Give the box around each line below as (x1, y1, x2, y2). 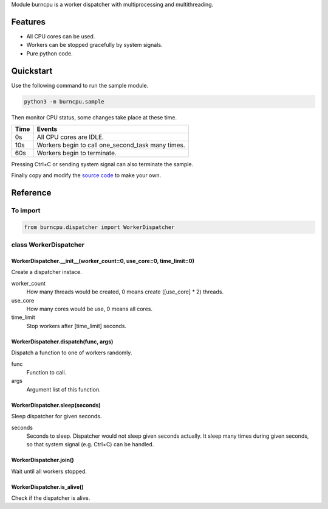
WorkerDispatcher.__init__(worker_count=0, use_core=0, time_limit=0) (11, 258, 194, 265)
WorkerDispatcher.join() (11, 457, 74, 464)
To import (11, 206, 41, 215)
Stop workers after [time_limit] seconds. (26, 322, 127, 329)
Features (11, 16, 46, 27)
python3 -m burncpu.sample (24, 98, 104, 105)
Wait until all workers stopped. (11, 468, 87, 475)
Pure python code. (26, 49, 73, 57)
